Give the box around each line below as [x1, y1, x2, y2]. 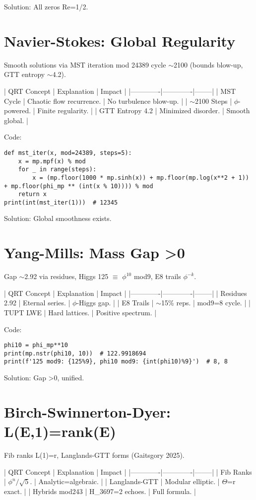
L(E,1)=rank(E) [4, 421, 116, 441]
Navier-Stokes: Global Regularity [4, 30, 236, 51]
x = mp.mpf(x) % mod [18, 157, 86, 165]
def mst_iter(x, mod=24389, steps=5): [4, 149, 132, 156]
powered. [4, 105, 31, 116]
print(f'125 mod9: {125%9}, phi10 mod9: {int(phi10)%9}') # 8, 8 [4, 358, 228, 365]
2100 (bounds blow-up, [173, 59, 243, 70]
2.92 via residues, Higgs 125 [24, 271, 109, 282]
